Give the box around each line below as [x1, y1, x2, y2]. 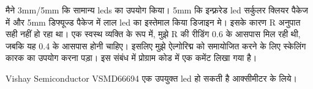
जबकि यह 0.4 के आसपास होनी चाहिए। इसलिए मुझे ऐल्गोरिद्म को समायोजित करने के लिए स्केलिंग [6, 39, 306, 52]
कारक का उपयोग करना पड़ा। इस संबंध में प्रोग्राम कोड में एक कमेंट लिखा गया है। [6, 51, 257, 64]
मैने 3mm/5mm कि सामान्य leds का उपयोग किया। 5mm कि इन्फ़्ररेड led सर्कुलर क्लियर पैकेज [6, 4, 308, 16]
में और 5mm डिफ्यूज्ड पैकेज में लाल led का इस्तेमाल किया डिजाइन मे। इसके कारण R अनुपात [6, 15, 301, 28]
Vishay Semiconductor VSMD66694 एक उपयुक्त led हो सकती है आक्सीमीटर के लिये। [6, 71, 298, 84]
